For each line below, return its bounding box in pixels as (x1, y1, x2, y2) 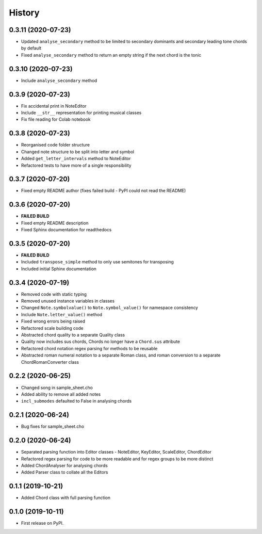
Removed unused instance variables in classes (21, 298, 115, 304)
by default (21, 45, 42, 51)
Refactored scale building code (21, 325, 83, 331)
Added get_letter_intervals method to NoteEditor (21, 156, 131, 162)
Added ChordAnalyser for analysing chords (21, 462, 108, 468)
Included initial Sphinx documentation (21, 266, 97, 272)
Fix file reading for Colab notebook (21, 116, 91, 122)
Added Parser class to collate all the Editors (21, 469, 109, 475)
